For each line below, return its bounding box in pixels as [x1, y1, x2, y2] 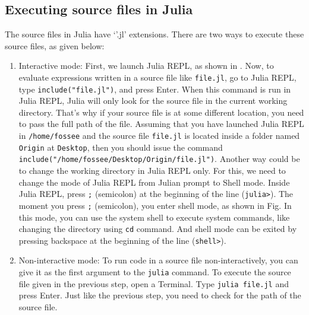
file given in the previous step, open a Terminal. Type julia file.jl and [18, 277, 289, 289]
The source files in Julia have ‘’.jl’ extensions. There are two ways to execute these [5, 28, 304, 40]
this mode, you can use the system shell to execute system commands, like [18, 211, 290, 223]
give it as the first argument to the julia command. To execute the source [18, 266, 291, 278]
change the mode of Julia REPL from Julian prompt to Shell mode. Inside [18, 176, 290, 188]
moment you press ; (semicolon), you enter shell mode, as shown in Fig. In [18, 199, 292, 211]
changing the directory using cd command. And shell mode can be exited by [18, 222, 297, 235]
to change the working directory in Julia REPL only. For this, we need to [18, 164, 286, 177]
